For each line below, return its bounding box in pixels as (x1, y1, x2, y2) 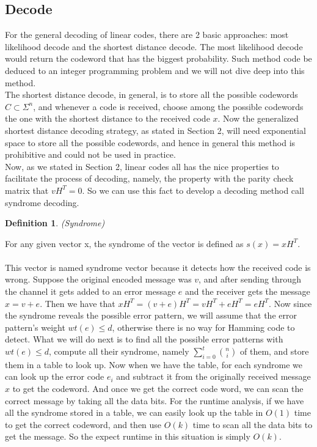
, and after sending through (199, 273, 301, 286)
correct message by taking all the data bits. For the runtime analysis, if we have (5, 394, 304, 407)
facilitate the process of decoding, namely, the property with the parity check (5, 172, 294, 185)
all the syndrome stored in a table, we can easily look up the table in (5, 406, 263, 419)
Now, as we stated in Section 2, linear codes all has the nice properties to (5, 160, 279, 172)
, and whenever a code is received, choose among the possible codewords (33, 100, 304, 113)
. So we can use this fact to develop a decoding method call (82, 183, 304, 196)
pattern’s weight (5, 320, 65, 333)
